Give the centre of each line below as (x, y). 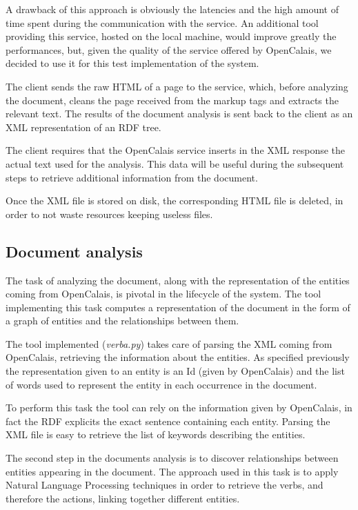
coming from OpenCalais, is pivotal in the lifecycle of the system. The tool (163, 294)
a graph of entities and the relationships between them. (122, 321)
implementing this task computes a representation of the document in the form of (178, 307)
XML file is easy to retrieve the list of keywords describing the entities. (156, 434)
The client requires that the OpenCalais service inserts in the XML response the (176, 150)
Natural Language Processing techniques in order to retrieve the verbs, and (165, 485)
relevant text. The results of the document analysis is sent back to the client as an (179, 114)
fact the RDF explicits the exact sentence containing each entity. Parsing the (168, 421)
